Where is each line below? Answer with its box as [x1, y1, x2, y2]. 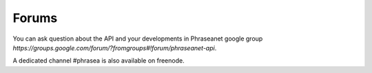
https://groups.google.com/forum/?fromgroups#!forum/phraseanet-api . [12, 43, 217, 52]
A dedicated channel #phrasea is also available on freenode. [12, 56, 185, 65]
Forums [12, 10, 58, 25]
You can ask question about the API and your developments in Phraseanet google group [12, 34, 263, 43]
